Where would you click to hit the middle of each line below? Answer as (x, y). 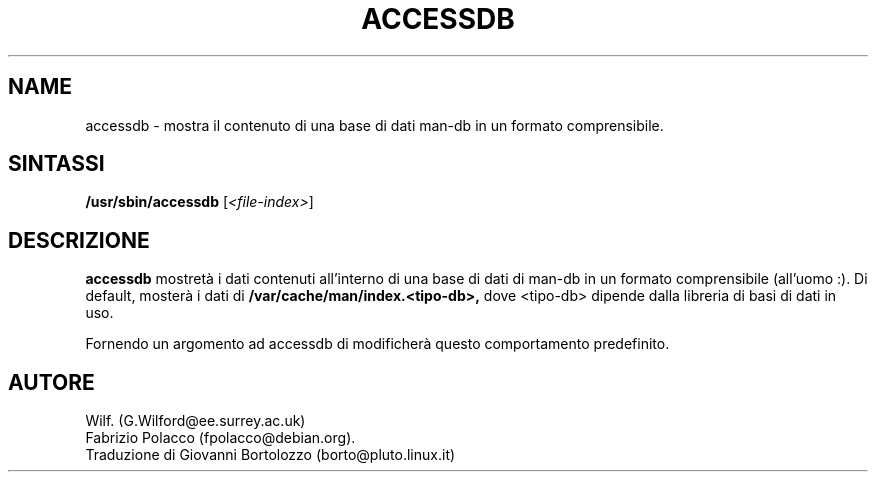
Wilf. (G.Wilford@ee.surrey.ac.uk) (195, 421)
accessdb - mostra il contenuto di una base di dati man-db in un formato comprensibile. (374, 125)
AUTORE (51, 382)
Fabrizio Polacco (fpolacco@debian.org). (220, 438)
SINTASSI (56, 164)
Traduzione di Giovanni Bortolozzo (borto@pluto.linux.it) (270, 455)
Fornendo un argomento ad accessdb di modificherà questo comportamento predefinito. (377, 344)
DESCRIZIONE (79, 240)
